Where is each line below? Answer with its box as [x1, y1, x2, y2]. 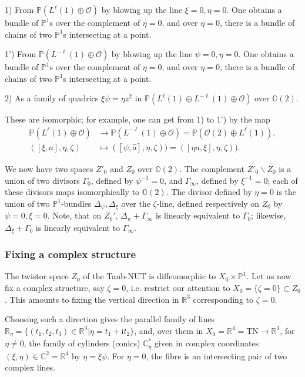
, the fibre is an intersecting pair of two [146, 349, 287, 362]
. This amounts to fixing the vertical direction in [5, 293, 179, 305]
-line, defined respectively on [156, 197, 260, 209]
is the [276, 186, 297, 198]
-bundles [61, 197, 92, 209]
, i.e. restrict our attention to [126, 281, 230, 293]
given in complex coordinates [154, 337, 259, 349]
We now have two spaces [5, 163, 93, 175]
